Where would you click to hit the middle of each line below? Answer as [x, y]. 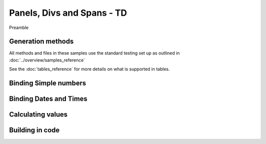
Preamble [19, 28]
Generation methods [41, 42]
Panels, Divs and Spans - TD [68, 13]
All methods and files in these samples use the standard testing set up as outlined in [94, 53]
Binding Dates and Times [48, 99]
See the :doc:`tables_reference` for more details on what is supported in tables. [89, 69]
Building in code [34, 130]
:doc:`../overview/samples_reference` [47, 60]
